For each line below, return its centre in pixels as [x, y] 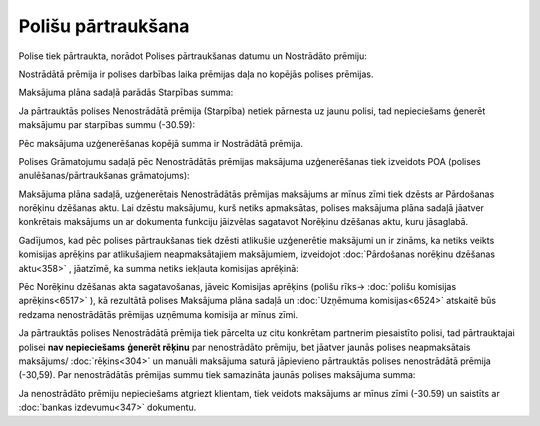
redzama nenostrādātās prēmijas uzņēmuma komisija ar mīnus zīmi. [158, 314]
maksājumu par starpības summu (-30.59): [106, 125]
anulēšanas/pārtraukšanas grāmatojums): [104, 176]
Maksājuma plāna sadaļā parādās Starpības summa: [126, 92]
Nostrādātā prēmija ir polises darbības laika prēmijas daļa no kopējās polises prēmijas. [196, 74]
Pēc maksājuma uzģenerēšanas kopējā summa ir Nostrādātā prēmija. [161, 143]
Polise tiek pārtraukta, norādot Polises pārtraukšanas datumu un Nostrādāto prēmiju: [192, 56]
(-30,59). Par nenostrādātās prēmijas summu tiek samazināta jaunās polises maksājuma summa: [217, 375]
